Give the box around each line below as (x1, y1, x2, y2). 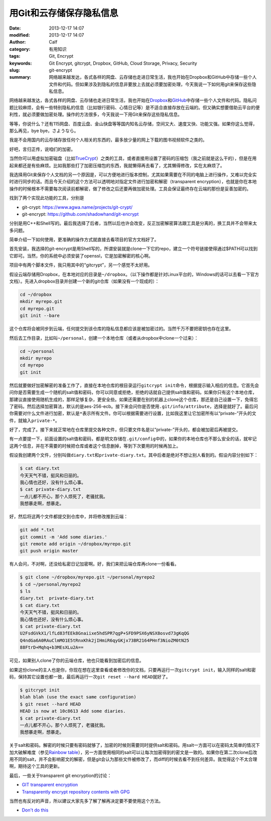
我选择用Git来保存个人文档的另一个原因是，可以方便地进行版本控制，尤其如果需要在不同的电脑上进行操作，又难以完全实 (9, 171, 257, 178)
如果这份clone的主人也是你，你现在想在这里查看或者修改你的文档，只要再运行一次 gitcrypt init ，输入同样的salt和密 (9, 666, 256, 672)
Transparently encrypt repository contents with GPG (22, 788, 130, 795)
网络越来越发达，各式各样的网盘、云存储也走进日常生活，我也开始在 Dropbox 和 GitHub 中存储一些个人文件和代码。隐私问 (9, 97, 257, 103)
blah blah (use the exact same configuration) (20, 694, 137, 700)
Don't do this (22, 807, 49, 813)
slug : (9, 67, 20, 73)
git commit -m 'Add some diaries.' (20, 534, 107, 539)
